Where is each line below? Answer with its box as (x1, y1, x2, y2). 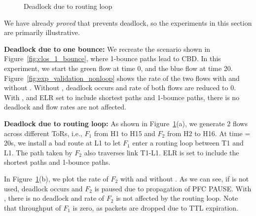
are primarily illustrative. (4, 27, 80, 37)
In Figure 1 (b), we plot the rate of (4, 173, 109, 183)
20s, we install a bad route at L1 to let (4, 138, 121, 148)
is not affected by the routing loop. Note (116, 193, 238, 203)
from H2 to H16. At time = (167, 128, 251, 138)
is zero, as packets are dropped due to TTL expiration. (73, 202, 239, 213)
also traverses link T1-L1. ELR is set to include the (84, 147, 239, 157)
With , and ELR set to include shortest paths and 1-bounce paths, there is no (4, 92, 240, 102)
